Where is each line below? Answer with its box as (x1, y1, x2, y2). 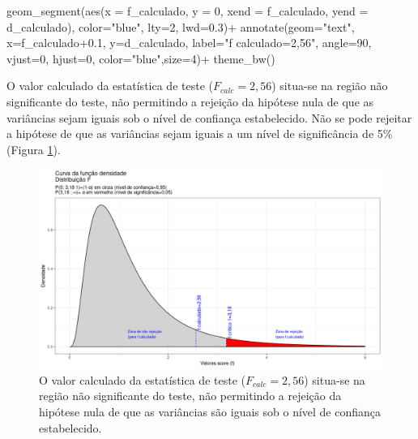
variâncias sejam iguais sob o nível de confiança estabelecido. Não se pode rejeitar (6, 109, 412, 126)
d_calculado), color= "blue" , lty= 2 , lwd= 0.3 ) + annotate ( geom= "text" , (6, 18, 355, 35)
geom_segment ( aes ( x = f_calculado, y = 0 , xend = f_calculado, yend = (6, 2, 369, 19)
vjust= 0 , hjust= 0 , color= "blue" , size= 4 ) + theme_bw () (6, 49, 275, 67)
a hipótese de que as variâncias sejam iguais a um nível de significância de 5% (6, 125, 393, 142)
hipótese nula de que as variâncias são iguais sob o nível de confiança (39, 403, 382, 420)
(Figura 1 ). (6, 140, 61, 157)
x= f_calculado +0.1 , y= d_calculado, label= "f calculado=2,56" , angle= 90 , (6, 34, 372, 51)
